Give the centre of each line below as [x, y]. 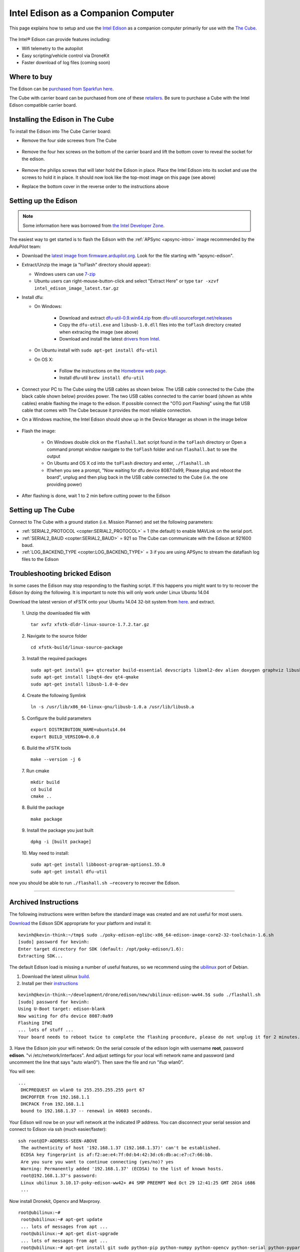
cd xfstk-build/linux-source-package [77, 648]
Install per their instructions [50, 984]
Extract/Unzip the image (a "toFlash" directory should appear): [86, 265]
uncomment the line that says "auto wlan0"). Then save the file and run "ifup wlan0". [96, 1062]
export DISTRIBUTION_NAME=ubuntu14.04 [78, 730]
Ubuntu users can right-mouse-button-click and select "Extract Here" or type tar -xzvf [126, 281]
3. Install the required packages [54, 659]
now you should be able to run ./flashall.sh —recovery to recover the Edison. [94, 883]
